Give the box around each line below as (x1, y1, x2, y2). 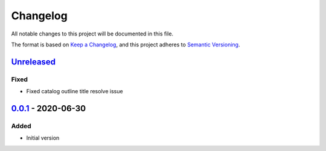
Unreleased (11, 57, 56, 67)
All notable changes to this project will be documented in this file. (11, 30, 174, 37)
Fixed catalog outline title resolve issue (26, 88, 123, 95)
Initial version (26, 134, 60, 141)
